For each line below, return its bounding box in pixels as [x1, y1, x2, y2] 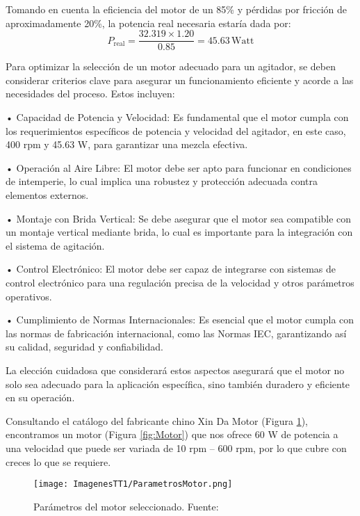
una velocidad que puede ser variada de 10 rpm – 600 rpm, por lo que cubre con [6, 440, 347, 455]
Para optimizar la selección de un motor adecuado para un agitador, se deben [6, 59, 336, 74]
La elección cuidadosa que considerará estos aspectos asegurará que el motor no [6, 362, 345, 377]
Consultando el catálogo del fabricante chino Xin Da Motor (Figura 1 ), [6, 413, 309, 428]
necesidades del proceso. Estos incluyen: [6, 86, 175, 101]
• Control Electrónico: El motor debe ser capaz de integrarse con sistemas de [6, 261, 336, 276]
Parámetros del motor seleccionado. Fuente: [33, 499, 219, 513]
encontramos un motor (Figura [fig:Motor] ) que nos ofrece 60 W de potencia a [6, 427, 338, 442]
